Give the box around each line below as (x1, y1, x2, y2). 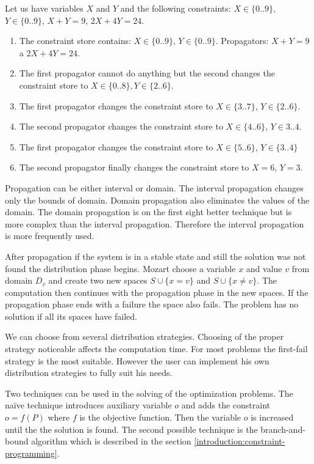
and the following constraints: (120, 2, 231, 14)
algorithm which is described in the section (31, 435, 191, 447)
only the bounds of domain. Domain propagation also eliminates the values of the (5, 193, 310, 206)
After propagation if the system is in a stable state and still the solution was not (5, 249, 306, 262)
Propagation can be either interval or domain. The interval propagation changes (5, 181, 304, 194)
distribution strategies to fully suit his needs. (5, 366, 173, 379)
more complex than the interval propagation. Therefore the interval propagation (5, 217, 304, 230)
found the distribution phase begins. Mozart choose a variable (5, 262, 236, 274)
